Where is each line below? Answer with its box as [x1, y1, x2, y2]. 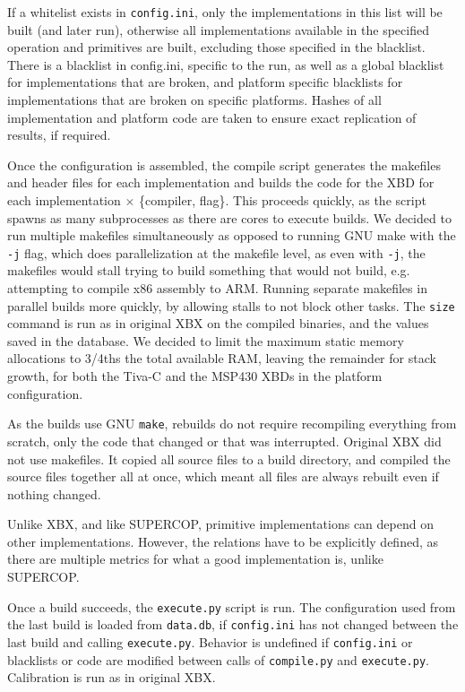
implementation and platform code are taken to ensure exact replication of [7, 108, 417, 126]
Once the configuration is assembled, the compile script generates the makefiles [7, 155, 441, 174]
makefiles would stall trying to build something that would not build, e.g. [7, 261, 410, 280]
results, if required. [7, 125, 111, 144]
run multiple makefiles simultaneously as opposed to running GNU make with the [7, 226, 456, 245]
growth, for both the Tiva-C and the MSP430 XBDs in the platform [7, 367, 383, 385]
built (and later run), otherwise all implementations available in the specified [7, 20, 429, 39]
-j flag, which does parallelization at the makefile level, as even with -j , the [7, 243, 426, 262]
